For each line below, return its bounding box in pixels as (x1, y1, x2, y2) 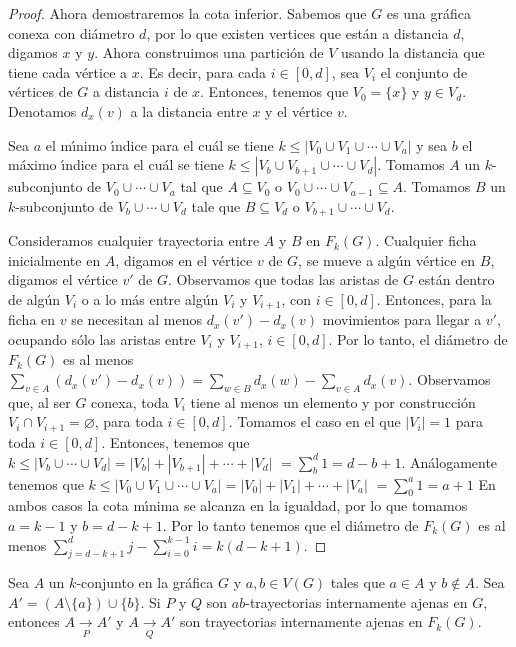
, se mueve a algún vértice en (298, 249, 476, 270)
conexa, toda (91, 391, 169, 412)
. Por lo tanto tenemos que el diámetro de (162, 514, 419, 535)
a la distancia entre (130, 100, 248, 121)
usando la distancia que (340, 42, 485, 63)
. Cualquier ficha (375, 230, 477, 251)
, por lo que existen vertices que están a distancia (146, 22, 449, 43)
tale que (191, 195, 241, 216)
